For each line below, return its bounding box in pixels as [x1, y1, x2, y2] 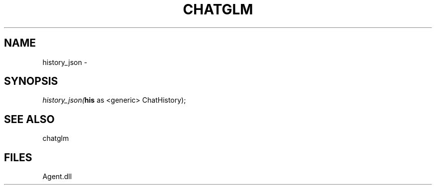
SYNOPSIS [4, 75, 58, 88]
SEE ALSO [4, 113, 55, 126]
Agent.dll [42, 172, 72, 181]
